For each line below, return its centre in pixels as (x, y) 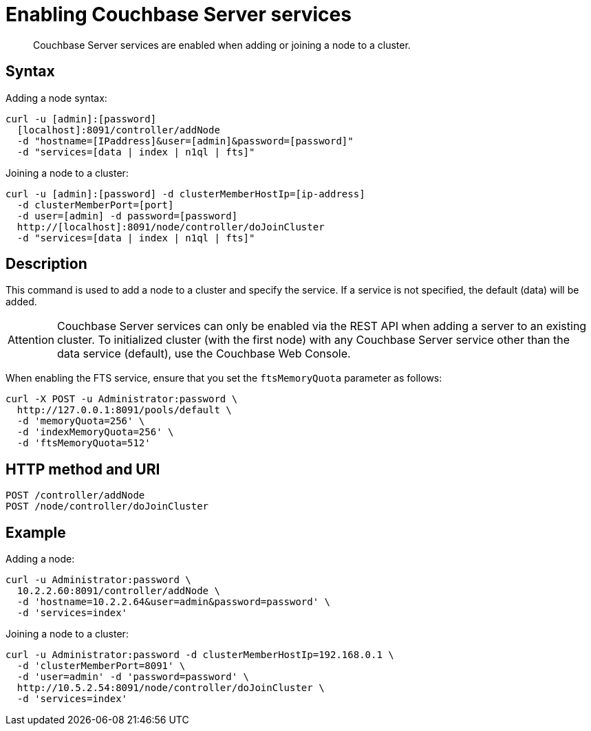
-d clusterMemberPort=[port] (95, 205)
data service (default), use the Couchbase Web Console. (204, 354)
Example (36, 532)
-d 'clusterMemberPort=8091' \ (101, 666)
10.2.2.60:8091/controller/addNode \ (118, 591)
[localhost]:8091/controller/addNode (118, 130)
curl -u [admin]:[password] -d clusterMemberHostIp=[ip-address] (185, 194)
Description (46, 264)
